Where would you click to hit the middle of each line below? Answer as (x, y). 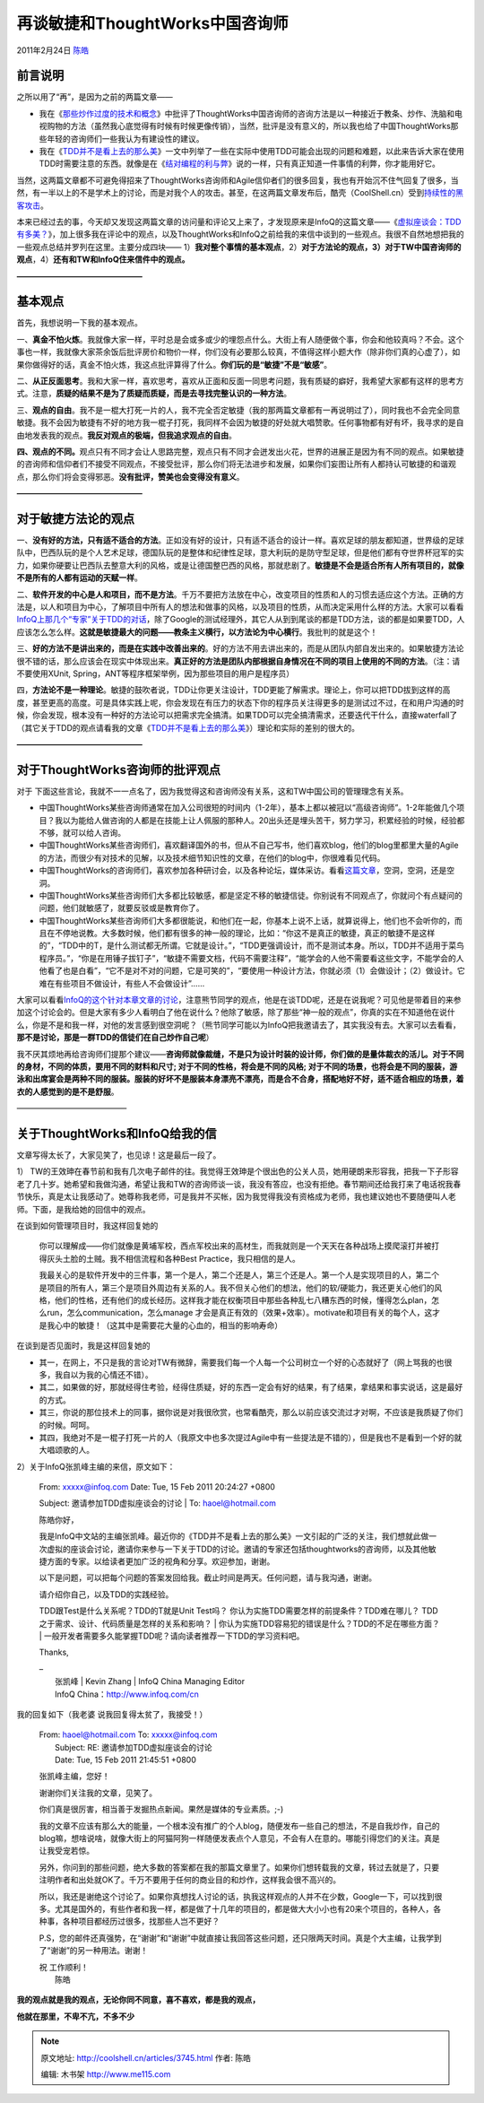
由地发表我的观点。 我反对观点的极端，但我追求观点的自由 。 (126, 435)
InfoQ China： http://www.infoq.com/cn (127, 1694)
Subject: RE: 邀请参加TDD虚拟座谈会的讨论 (134, 1747)
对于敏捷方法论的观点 (75, 519)
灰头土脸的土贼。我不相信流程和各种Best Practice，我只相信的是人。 (173, 1258)
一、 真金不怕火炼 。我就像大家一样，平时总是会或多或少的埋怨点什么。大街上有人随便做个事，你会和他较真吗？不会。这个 (240, 339)
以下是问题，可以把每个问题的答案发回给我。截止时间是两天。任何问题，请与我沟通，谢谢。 (207, 1577)
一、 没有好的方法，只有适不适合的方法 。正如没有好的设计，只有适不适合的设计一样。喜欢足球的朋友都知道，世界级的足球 (240, 540)
